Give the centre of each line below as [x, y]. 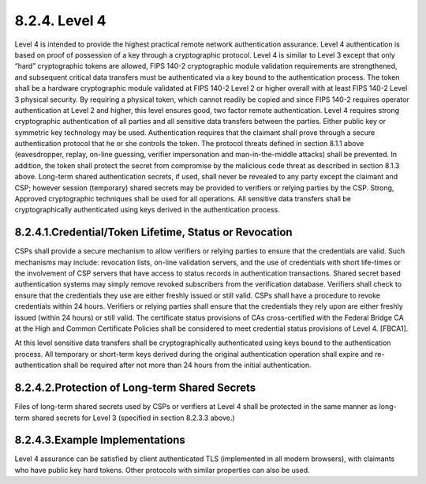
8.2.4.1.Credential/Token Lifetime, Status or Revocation [153, 233]
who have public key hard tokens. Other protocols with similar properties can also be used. [162, 470]
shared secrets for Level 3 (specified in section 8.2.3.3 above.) [134, 418]
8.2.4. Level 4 [60, 21]
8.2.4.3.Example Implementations [100, 440]
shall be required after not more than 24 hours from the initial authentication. [187, 365]
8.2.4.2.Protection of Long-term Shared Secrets [135, 388]
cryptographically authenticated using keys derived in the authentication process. [147, 210]
